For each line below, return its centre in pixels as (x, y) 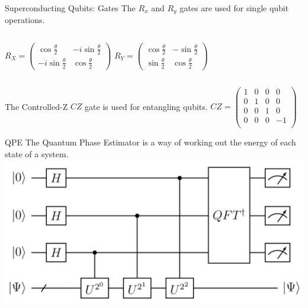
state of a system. (37, 153)
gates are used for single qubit (234, 8)
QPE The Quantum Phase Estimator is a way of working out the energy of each (150, 142)
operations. (25, 20)
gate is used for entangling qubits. (146, 106)
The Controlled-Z (36, 106)
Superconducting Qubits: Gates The (70, 8)
